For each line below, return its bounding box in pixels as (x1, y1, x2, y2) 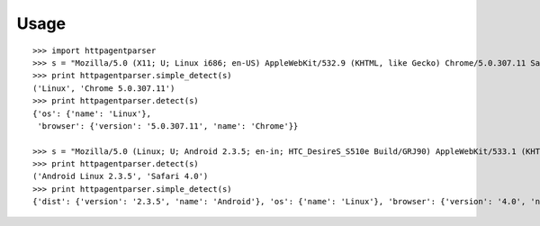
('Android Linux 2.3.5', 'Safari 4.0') (32, 171, 209, 182)
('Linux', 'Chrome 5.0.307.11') (32, 83, 175, 94)
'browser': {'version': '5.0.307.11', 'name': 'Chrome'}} (37, 121, 299, 131)
